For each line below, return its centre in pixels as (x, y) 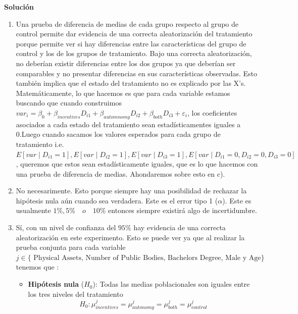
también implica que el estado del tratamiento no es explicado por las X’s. (131, 83)
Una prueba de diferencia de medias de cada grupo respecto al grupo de (127, 23)
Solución (19, 7)
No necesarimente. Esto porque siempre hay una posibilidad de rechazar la (131, 191)
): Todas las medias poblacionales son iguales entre (171, 284)
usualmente (33, 210)
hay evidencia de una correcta (180, 227)
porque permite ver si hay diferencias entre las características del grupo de (131, 43)
